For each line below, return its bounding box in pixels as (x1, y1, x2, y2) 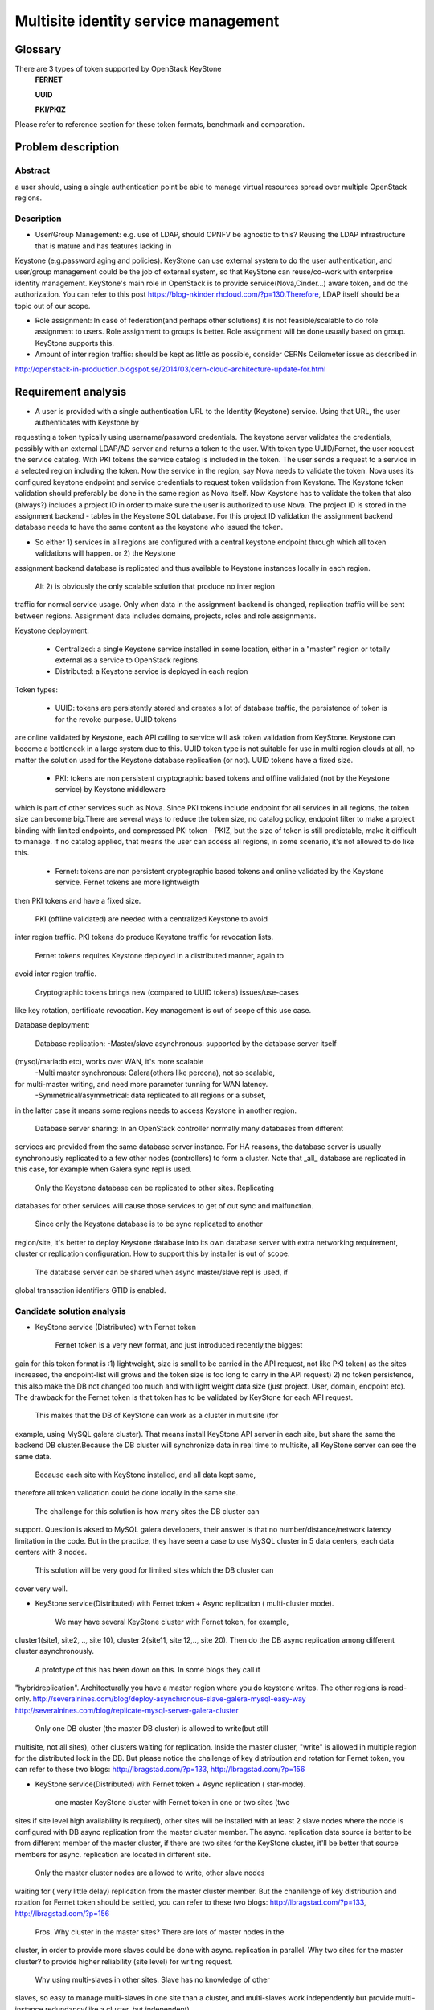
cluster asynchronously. (14, 1647, 95, 1656)
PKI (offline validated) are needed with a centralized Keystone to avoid (35, 913, 268, 924)
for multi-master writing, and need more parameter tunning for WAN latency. (14, 1079, 268, 1089)
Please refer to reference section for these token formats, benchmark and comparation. (14, 119, 305, 129)
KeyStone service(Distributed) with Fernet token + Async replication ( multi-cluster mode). (35, 1598, 334, 1608)
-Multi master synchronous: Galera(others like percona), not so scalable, (35, 1068, 276, 1077)
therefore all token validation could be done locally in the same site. (14, 1488, 239, 1498)
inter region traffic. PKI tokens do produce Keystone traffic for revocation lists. (14, 933, 273, 942)
